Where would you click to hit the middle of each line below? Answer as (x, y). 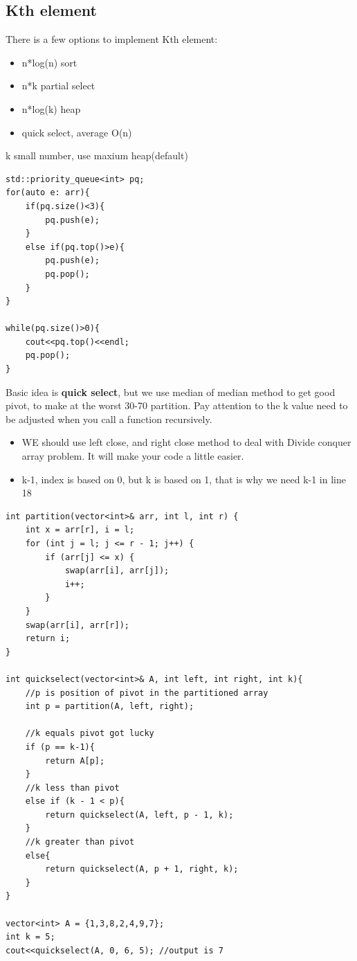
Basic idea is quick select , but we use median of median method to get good (171, 392)
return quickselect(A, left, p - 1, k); (139, 815)
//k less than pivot (72, 788)
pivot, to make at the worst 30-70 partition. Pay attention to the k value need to (177, 405)
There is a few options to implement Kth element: (112, 39)
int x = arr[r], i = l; (80, 530)
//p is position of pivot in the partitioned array (147, 693)
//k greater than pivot (80, 842)
